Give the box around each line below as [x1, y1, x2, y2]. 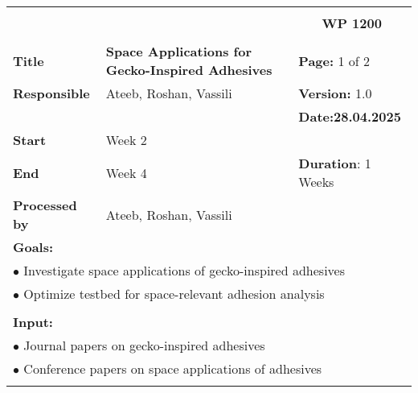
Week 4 [105, 163, 147, 182]
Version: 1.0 [298, 84, 372, 102]
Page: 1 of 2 [298, 51, 370, 70]
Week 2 [105, 130, 147, 149]
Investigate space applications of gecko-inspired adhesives [23, 261, 345, 279]
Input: [13, 312, 53, 331]
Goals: [13, 238, 54, 256]
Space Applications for [105, 42, 252, 60]
